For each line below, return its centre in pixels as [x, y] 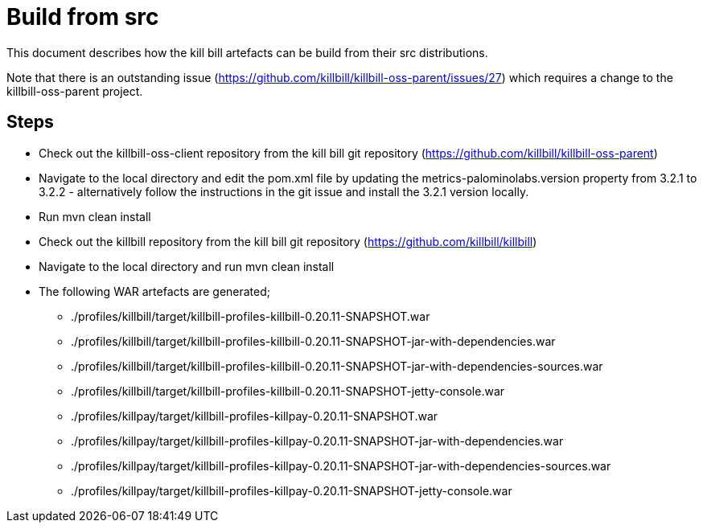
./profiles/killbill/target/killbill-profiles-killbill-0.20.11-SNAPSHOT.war [251, 316]
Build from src [83, 17]
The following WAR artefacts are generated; [155, 291]
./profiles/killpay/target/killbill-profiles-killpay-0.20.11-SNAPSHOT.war [255, 416]
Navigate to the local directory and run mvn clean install [187, 266]
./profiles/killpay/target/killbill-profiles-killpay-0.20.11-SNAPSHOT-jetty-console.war [292, 490]
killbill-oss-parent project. [75, 91]
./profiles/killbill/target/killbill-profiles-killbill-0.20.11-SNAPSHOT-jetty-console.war [288, 391]
